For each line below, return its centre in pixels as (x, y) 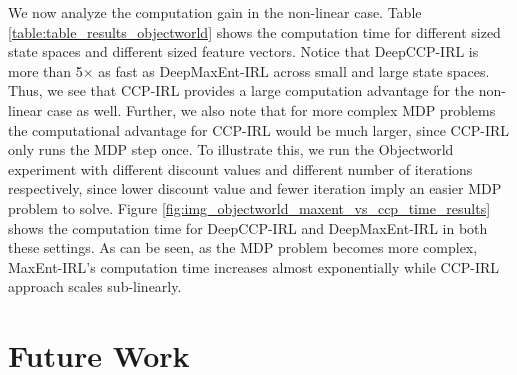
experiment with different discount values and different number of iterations (240, 168)
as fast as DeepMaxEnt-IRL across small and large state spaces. (294, 70)
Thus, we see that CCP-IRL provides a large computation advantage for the (241, 90)
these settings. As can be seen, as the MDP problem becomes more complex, (243, 247)
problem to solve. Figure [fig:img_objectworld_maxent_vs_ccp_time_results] (249, 207)
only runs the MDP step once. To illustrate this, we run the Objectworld (231, 149)
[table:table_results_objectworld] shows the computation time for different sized (254, 31)
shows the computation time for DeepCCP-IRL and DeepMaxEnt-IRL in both (248, 227)
